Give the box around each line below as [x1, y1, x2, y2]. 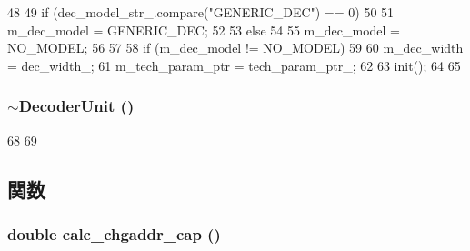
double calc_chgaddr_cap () [7, 222, 221, 245]
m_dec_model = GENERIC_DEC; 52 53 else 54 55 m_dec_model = [7, 20, 400, 39]
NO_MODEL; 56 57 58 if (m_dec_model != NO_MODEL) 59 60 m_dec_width [7, 38, 464, 57]
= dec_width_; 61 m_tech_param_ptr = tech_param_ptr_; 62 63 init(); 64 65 [7, 55, 461, 75]
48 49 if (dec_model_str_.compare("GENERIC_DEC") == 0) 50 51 [7, 3, 395, 21]
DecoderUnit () [18, 95, 135, 117]
